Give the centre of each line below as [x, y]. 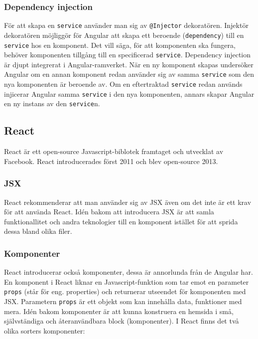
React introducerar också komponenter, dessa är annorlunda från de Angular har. [129, 272]
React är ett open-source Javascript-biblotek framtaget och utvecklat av [114, 151]
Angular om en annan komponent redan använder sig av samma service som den [129, 74]
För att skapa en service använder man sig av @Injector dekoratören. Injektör [126, 25]
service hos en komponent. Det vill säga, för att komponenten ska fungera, [120, 45]
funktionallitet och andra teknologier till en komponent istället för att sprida [121, 221]
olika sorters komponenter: [45, 330]
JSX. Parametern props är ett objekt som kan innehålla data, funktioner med [123, 301]
